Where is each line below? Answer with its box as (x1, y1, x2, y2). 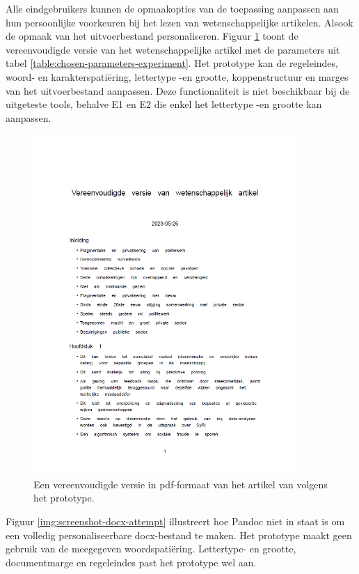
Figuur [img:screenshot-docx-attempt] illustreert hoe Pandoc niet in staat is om (6, 513, 345, 528)
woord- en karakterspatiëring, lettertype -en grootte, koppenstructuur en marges (6, 69, 349, 84)
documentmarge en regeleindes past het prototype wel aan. (6, 554, 257, 569)
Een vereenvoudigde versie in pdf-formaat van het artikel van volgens (33, 476, 328, 491)
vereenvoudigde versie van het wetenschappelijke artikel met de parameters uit (6, 42, 340, 56)
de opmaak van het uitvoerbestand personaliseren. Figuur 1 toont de (6, 29, 298, 43)
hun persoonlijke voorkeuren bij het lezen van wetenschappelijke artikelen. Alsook (6, 15, 353, 29)
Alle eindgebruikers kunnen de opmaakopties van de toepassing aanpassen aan (6, 1, 339, 15)
